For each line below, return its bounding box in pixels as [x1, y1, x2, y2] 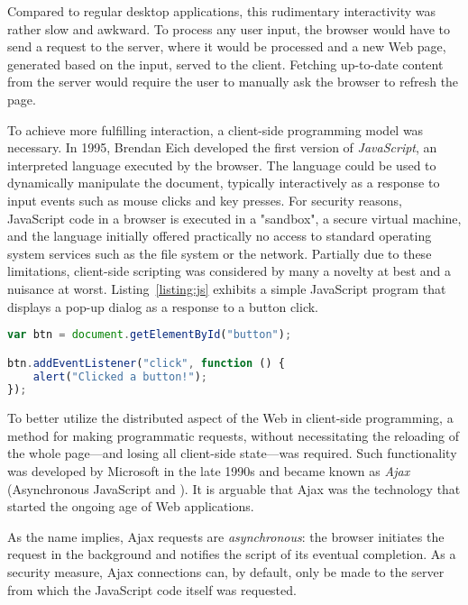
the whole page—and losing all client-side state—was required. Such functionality [7, 444, 457, 463]
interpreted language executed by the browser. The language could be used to [7, 155, 436, 174]
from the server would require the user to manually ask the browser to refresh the [7, 72, 459, 91]
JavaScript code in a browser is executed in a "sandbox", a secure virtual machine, [7, 208, 462, 227]
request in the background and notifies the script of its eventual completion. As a [7, 545, 456, 564]
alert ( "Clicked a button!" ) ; [32, 370, 207, 383]
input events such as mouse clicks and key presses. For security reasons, [7, 190, 402, 209]
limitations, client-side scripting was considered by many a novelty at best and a [7, 261, 452, 280]
